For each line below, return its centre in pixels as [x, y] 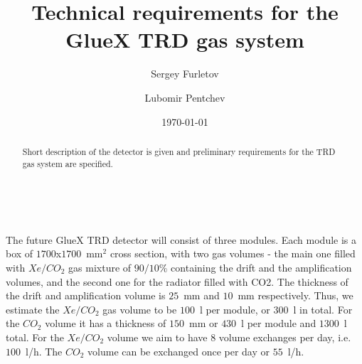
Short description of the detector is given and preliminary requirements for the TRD [179, 151]
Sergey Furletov [185, 74]
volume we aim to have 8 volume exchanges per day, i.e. [229, 337]
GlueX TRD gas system [185, 39]
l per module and [279, 323]
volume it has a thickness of [106, 323]
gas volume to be [140, 309]
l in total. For [323, 309]
